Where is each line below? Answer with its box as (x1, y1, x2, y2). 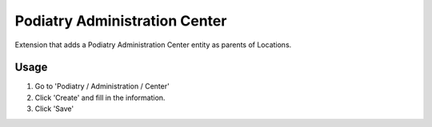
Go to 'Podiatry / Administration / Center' (34, 81, 170, 91)
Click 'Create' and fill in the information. (34, 93, 166, 102)
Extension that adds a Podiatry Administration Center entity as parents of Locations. (14, 40, 292, 50)
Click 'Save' (34, 104, 74, 113)
